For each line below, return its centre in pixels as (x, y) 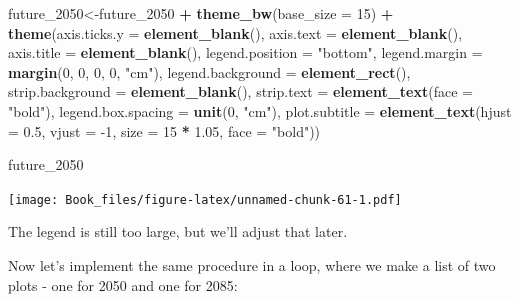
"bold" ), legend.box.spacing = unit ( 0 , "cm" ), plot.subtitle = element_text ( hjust (260, 110)
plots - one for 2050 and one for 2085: (123, 284)
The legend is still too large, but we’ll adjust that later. (178, 231)
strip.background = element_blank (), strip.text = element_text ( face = (240, 91)
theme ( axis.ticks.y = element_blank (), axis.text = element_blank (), (235, 32)
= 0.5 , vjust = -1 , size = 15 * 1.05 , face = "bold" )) (164, 130)
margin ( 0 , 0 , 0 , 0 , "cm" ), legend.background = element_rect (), (209, 71)
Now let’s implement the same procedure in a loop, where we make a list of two (252, 265)
